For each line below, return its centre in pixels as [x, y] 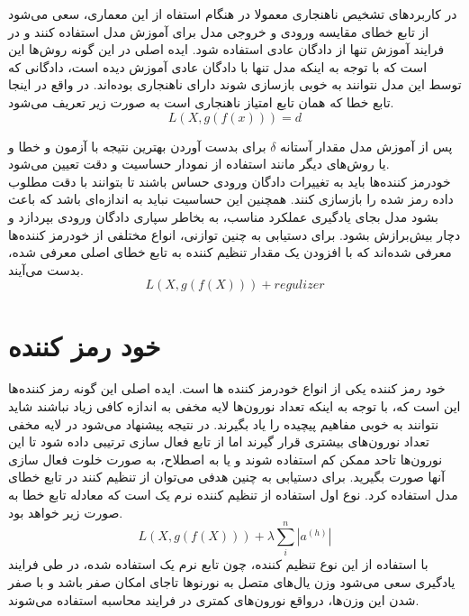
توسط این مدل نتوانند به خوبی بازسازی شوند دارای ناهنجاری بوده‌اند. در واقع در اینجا [235, 84]
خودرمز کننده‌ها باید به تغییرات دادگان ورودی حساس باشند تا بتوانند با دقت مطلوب [230, 181]
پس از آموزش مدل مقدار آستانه [366, 146]
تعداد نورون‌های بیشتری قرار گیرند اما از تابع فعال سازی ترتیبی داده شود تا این [219, 441]
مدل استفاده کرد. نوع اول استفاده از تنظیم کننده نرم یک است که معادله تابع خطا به [233, 494]
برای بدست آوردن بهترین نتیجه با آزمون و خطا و [137, 146]
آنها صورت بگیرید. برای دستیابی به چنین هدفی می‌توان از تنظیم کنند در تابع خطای [227, 477]
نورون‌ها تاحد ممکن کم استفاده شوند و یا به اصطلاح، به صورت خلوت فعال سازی [225, 459]
